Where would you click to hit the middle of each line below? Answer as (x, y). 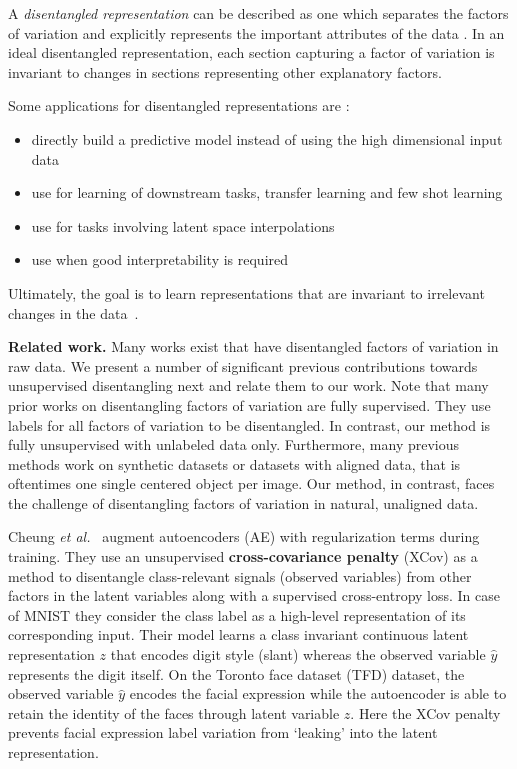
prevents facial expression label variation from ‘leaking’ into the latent (223, 732)
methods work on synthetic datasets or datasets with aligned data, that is (234, 463)
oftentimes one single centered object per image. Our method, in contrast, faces (251, 483)
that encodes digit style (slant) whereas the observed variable (298, 654)
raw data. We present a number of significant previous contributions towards (243, 365)
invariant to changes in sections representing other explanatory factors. (225, 71)
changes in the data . (73, 312)
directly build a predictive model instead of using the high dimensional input (267, 138)
